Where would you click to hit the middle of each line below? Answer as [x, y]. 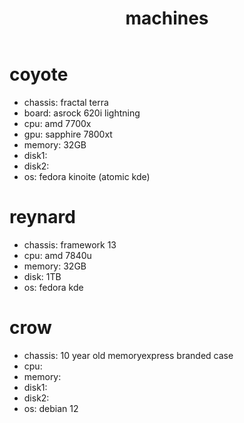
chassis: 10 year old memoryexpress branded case [128, 355]
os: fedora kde [53, 287]
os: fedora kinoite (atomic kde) [87, 176]
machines [167, 18]
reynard [42, 217]
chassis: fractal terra [66, 102]
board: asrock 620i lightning [82, 113]
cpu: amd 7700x [57, 123]
